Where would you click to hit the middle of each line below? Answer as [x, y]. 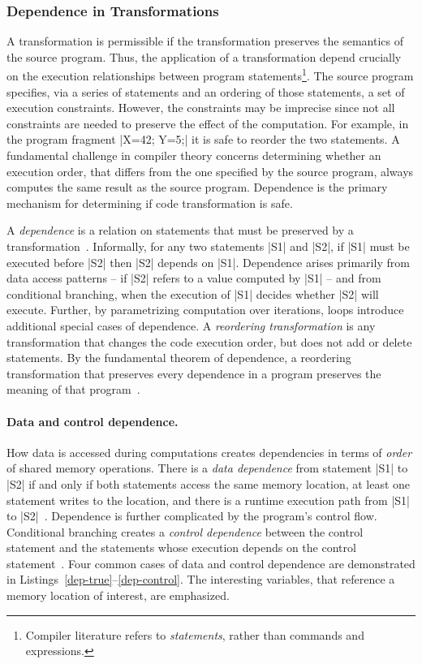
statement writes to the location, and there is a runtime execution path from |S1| [208, 500]
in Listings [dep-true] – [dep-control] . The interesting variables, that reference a [201, 579]
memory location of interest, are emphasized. [118, 595]
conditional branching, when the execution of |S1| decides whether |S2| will [193, 293]
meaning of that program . [73, 389]
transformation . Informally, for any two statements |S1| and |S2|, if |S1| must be [208, 246]
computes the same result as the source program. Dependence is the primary [197, 187]
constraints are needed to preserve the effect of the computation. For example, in [208, 123]
